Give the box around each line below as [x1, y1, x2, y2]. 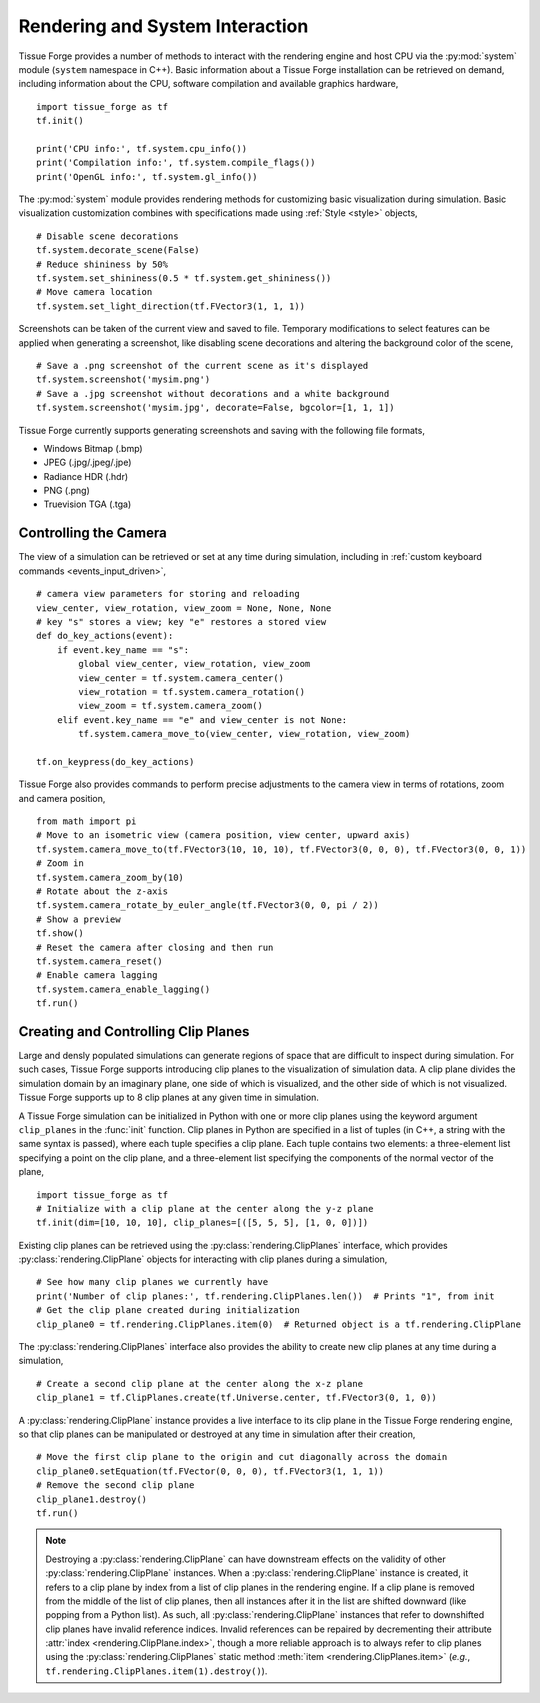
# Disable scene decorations [36, 230, 179, 242]
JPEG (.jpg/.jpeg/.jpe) [43, 456, 132, 469]
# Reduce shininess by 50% [36, 258, 169, 270]
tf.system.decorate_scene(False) [36, 245, 200, 256]
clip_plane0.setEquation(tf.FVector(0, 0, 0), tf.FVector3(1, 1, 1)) [36, 1465, 385, 1477]
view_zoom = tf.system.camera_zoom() [78, 700, 264, 712]
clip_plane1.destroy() [36, 1493, 148, 1505]
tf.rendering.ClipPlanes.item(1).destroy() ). [45, 1665, 268, 1677]
